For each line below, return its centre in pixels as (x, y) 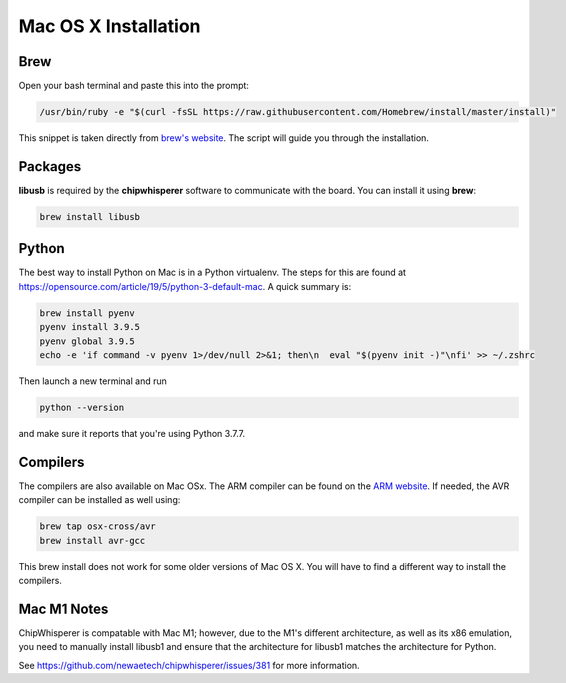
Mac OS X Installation (109, 26)
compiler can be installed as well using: (99, 500)
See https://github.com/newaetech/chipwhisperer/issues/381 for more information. (189, 665)
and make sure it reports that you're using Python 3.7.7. (131, 433)
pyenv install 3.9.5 (89, 327)
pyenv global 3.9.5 (87, 341)
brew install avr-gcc (92, 540)
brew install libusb (89, 216)
